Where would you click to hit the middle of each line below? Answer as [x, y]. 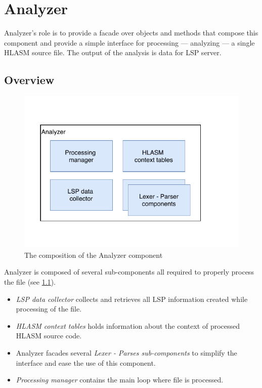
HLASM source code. [49, 336]
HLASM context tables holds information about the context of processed [128, 325]
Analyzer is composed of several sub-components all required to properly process [129, 272]
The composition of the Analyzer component [94, 255]
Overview [29, 80]
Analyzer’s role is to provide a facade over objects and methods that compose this [131, 33]
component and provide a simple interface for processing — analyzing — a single [129, 42]
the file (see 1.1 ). [30, 281]
